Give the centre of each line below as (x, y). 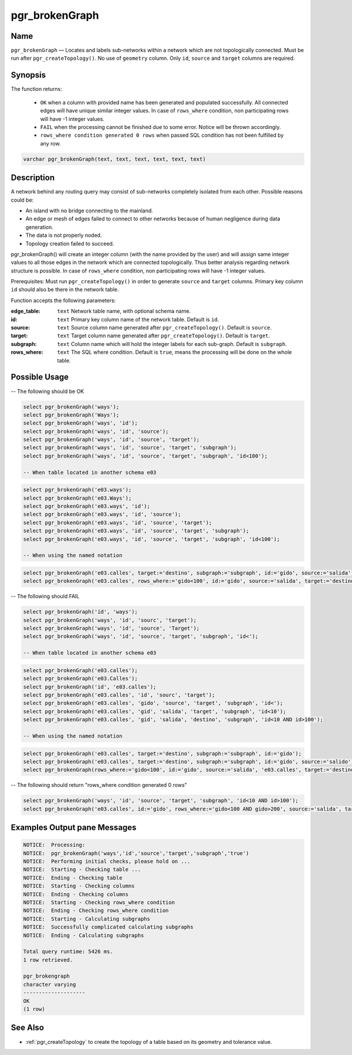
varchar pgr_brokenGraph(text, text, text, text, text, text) (114, 159)
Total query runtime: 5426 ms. (68, 952)
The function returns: (36, 89)
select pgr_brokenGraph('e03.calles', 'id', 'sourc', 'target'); (119, 695)
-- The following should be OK (48, 391)
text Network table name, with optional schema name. (124, 311)
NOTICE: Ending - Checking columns (76, 894)
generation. (39, 227)
